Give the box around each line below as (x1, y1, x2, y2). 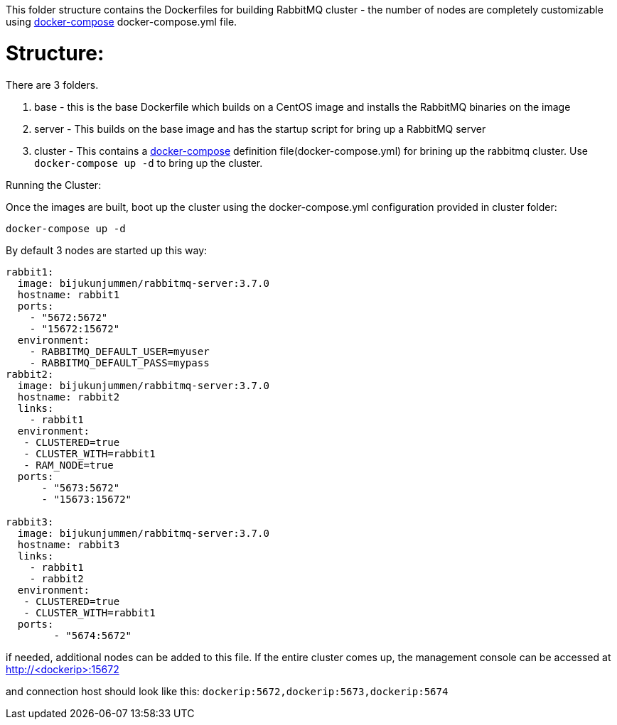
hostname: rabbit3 (17, 538, 120, 550)
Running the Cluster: (6, 178, 102, 191)
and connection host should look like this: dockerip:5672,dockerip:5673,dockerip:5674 (6, 685, 449, 697)
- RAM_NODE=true (23, 459, 114, 471)
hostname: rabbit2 (17, 391, 120, 403)
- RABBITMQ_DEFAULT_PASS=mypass (29, 356, 210, 369)
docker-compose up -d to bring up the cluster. (34, 156, 263, 169)
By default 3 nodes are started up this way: (6, 244, 208, 256)
